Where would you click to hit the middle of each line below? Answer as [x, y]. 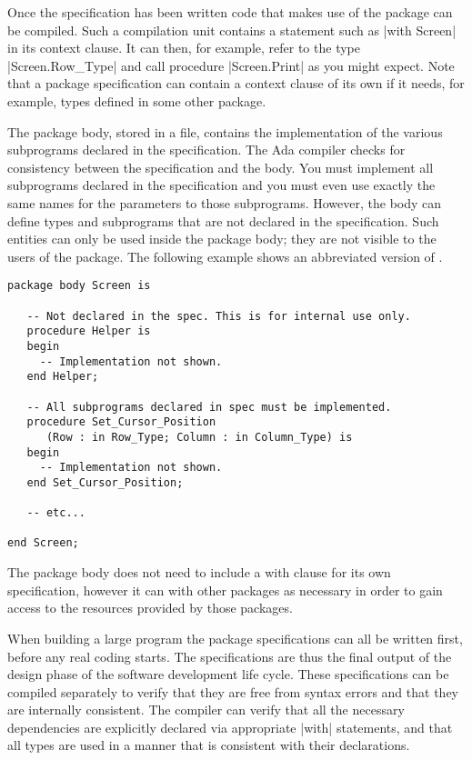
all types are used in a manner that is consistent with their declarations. [209, 745]
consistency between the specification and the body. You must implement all [221, 167]
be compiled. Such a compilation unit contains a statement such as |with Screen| [232, 30]
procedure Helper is [89, 331]
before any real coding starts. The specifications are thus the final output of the [230, 656]
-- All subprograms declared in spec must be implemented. [209, 407]
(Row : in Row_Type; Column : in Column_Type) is [199, 437]
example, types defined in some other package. [137, 100]
